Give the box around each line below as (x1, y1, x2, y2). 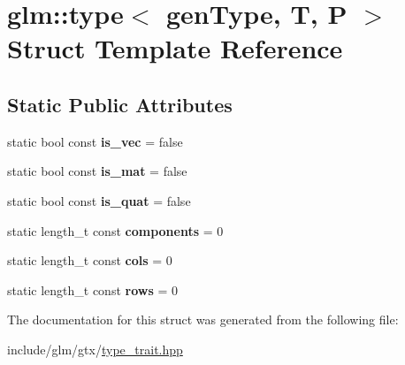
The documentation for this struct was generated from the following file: (7, 310, 399, 329)
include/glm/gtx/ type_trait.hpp (7, 339, 183, 358)
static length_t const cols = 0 (7, 251, 172, 270)
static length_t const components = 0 (7, 221, 224, 240)
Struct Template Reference (7, 30, 343, 66)
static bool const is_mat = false (7, 162, 187, 180)
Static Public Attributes (7, 90, 233, 118)
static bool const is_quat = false (7, 191, 191, 209)
